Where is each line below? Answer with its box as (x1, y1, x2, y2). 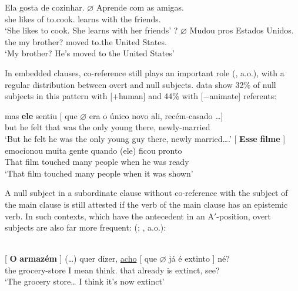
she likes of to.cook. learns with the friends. (5, 12, 161, 25)
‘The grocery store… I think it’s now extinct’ (5, 275, 165, 287)
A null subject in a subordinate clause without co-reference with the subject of (5, 187, 288, 199)
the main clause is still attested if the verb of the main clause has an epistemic (5, 198, 288, 210)
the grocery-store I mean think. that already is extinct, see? (5, 263, 220, 276)
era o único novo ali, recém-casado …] (89, 109, 223, 121)
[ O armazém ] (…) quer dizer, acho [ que (5, 252, 158, 265)
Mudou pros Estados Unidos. (189, 24, 294, 36)
